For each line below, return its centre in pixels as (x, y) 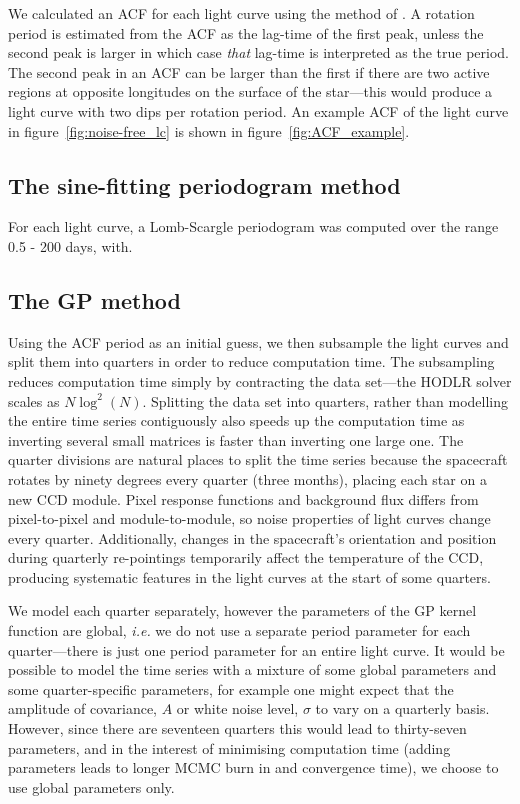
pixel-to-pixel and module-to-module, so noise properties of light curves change (249, 518)
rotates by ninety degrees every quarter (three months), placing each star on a (247, 478)
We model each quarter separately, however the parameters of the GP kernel (242, 610)
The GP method (95, 299)
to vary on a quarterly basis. (402, 708)
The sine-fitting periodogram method (204, 184)
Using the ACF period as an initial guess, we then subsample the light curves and (258, 341)
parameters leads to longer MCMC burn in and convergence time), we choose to (253, 767)
